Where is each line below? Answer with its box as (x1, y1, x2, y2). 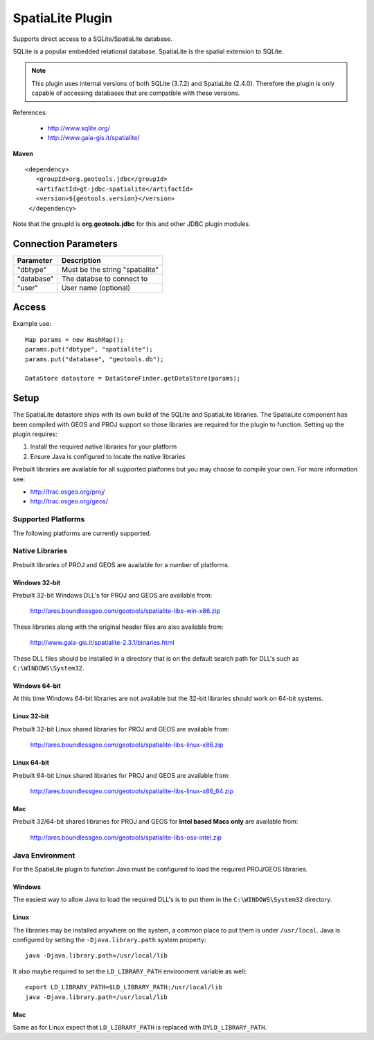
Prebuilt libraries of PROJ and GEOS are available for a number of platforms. (12, 560, 230, 569)
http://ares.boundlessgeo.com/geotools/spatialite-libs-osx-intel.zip (30, 833, 222, 842)
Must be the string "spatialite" (61, 264, 159, 274)
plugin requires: (12, 430, 58, 438)
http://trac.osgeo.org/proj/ (30, 487, 105, 496)
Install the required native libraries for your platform (30, 442, 177, 451)
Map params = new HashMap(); (25, 336, 124, 343)
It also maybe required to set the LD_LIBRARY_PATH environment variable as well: (12, 967, 247, 976)
